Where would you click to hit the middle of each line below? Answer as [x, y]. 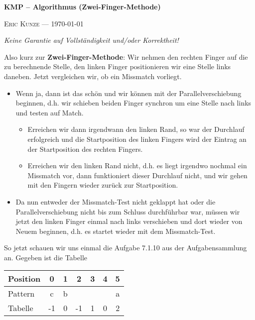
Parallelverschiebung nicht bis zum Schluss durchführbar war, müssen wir [128, 211]
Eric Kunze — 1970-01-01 [44, 23]
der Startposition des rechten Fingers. [85, 149]
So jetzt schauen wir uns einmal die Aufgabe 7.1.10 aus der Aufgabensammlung [126, 248]
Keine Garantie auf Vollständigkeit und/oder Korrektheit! [91, 40]
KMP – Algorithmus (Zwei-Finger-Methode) [82, 6]
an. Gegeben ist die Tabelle [46, 257]
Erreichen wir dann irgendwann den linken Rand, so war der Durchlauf [136, 129]
